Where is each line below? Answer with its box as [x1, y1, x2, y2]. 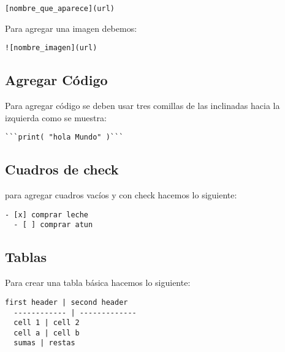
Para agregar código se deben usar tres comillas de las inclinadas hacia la [5, 99, 280, 112]
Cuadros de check [5, 160, 119, 179]
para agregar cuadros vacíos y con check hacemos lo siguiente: [5, 189, 237, 201]
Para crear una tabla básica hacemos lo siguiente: [5, 276, 191, 289]
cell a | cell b [13, 328, 80, 337]
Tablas [5, 247, 47, 266]
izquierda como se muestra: [5, 111, 107, 124]
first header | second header [5, 298, 128, 307]
